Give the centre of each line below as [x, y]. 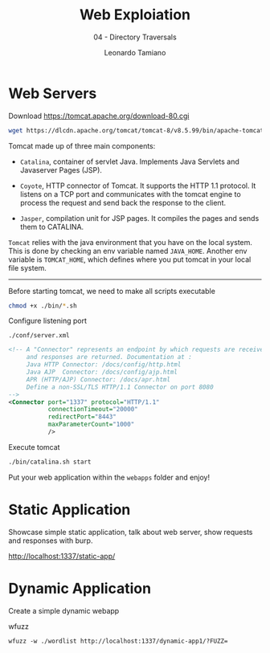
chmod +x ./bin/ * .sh [43, 306]
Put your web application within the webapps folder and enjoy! [109, 477]
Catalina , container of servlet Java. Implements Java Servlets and [129, 161]
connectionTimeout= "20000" [93, 410]
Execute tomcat [34, 447]
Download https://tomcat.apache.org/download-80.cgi [99, 116]
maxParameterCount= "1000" [91, 424]
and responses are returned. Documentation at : [109, 357]
